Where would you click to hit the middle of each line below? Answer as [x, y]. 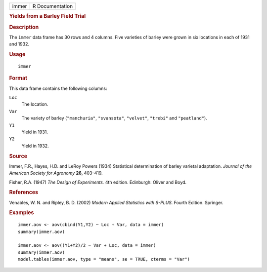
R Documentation [53, 6]
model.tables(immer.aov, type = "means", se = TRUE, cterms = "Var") [104, 259]
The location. [35, 104]
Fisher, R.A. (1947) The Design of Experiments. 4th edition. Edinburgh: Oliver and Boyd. [98, 182]
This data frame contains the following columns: [58, 88]
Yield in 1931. [35, 132]
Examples [22, 213]
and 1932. [19, 44]
